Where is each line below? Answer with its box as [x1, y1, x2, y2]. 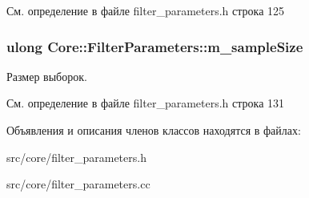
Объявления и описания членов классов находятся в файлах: [6, 122, 301, 138]
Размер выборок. [6, 67, 87, 84]
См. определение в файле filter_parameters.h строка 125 [6, 2, 285, 18]
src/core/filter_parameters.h [6, 148, 146, 165]
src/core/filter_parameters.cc [6, 176, 150, 192]
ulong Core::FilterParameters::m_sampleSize [6, 36, 303, 56]
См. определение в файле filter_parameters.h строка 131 [6, 95, 285, 111]
